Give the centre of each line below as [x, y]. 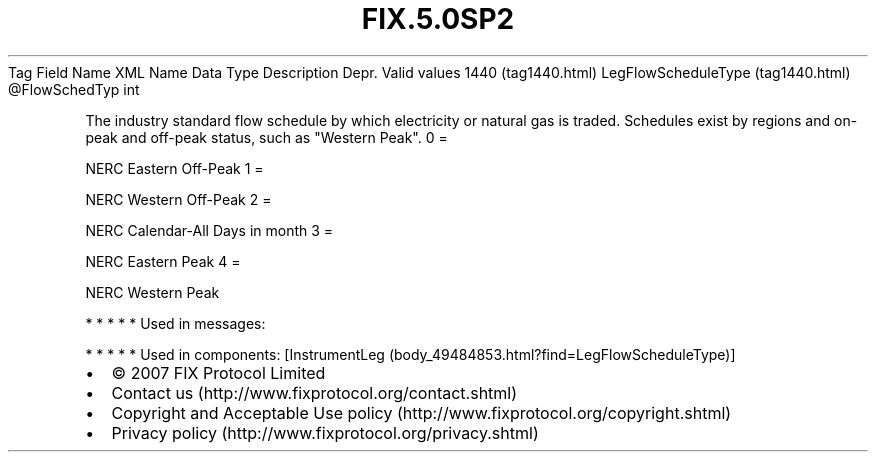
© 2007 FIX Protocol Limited [218, 372]
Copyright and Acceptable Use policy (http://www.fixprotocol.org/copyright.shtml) [421, 412]
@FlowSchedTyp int [74, 89]
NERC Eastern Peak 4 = [163, 261]
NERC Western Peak [152, 292]
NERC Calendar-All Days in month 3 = [209, 230]
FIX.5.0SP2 [438, 19]
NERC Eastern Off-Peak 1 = [174, 168]
